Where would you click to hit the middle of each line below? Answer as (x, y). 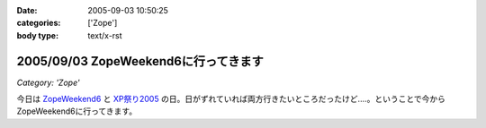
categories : (39, 23)
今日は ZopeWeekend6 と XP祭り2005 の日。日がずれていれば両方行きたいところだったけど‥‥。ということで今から (231, 99)
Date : (27, 10)
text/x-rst (105, 35)
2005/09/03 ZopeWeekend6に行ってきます (140, 61)
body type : (37, 35)
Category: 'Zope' (48, 82)
